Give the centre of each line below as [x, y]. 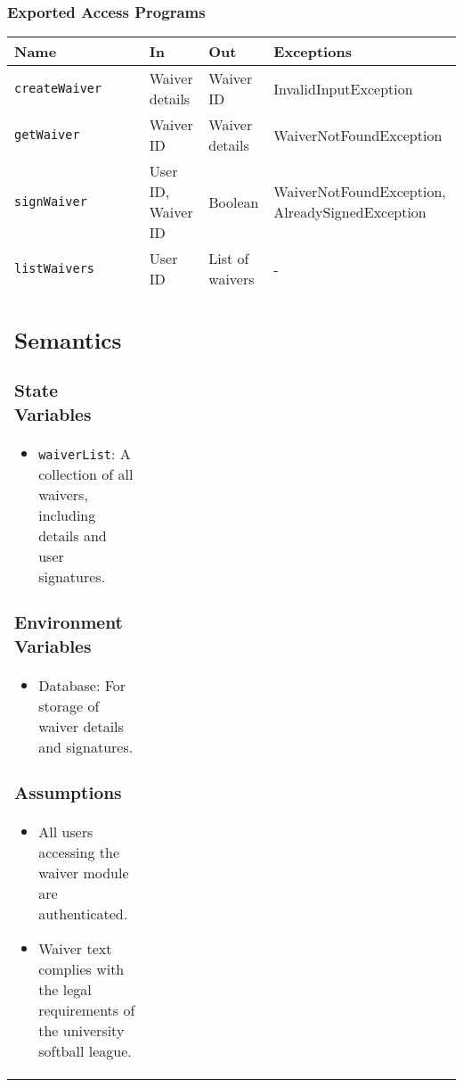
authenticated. [83, 913]
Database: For [82, 685]
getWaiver [47, 135]
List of [229, 259]
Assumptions [68, 792]
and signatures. [86, 746]
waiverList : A [85, 453]
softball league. [85, 1050]
